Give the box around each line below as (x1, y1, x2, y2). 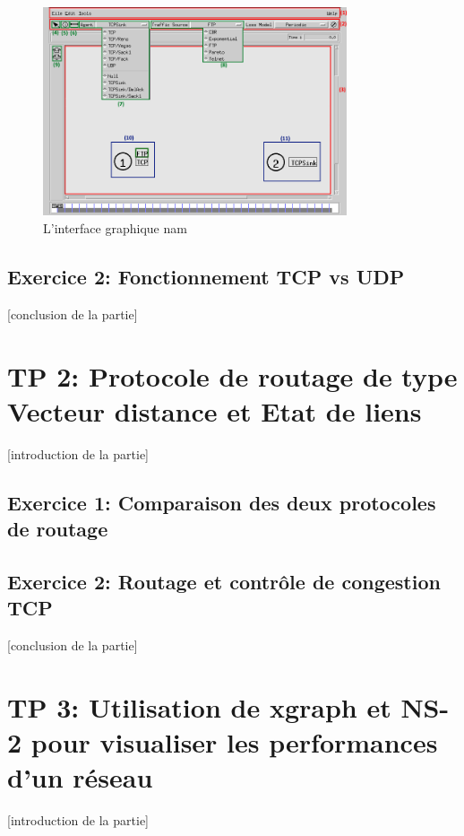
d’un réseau (7, 759, 153, 796)
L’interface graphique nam (43, 219, 187, 237)
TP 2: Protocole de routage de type (7, 357, 458, 394)
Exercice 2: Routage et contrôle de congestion (7, 567, 441, 595)
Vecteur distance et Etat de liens (7, 392, 422, 429)
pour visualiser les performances (30, 724, 438, 761)
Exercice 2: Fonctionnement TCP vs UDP (7, 262, 405, 290)
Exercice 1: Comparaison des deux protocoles (7, 488, 436, 516)
